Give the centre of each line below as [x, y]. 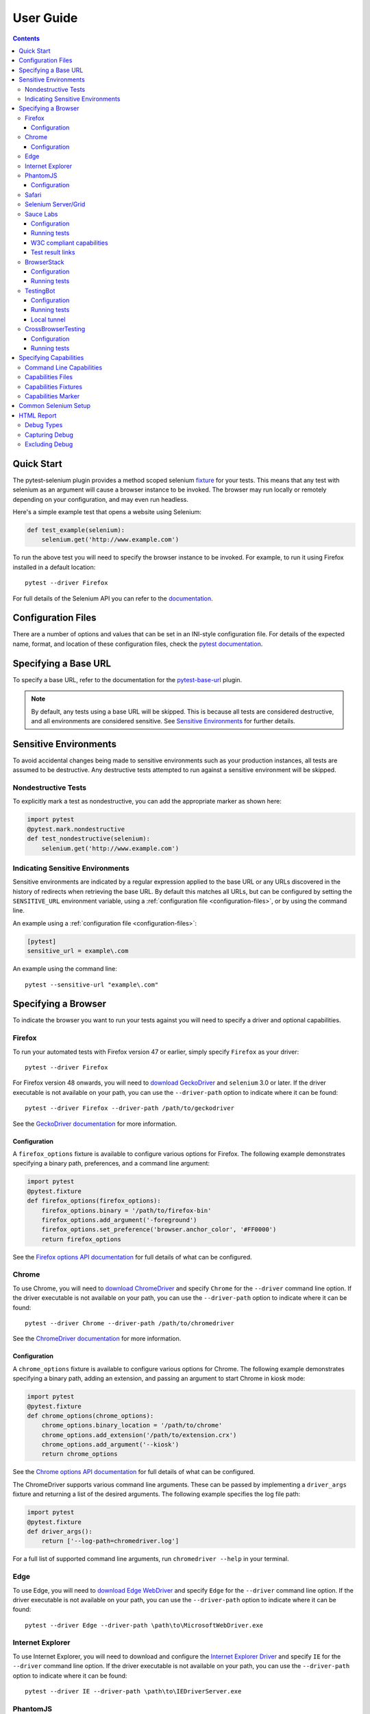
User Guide [45, 18]
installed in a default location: [54, 567]
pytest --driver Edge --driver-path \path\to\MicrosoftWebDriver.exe [144, 1625]
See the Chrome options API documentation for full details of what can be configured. [134, 1472]
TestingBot [40, 291]
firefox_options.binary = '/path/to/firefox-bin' [126, 1210]
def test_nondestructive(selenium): [89, 839]
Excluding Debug [49, 444]
